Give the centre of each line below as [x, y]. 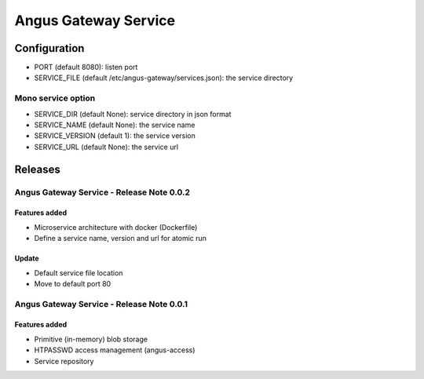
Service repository [64, 361]
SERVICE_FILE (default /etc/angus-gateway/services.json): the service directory [164, 78]
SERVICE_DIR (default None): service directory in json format [133, 114]
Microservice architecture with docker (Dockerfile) [116, 227]
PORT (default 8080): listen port [86, 67]
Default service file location [79, 273]
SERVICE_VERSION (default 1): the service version [115, 136]
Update [27, 258]
